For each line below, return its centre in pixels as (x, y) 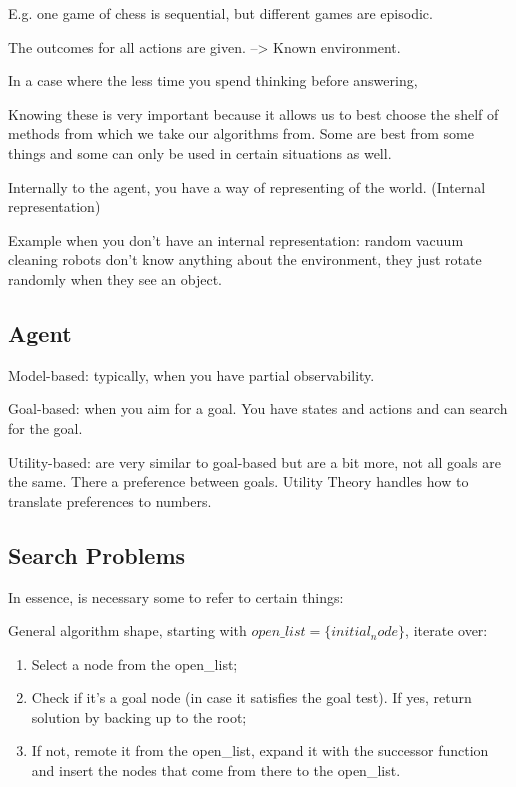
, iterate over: (446, 630)
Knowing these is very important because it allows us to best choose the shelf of (253, 113)
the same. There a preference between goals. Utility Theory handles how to (238, 481)
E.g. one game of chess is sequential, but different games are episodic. (220, 13)
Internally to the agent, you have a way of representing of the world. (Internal (247, 186)
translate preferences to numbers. (110, 500)
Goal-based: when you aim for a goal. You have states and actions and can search (258, 408)
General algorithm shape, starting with (127, 630)
